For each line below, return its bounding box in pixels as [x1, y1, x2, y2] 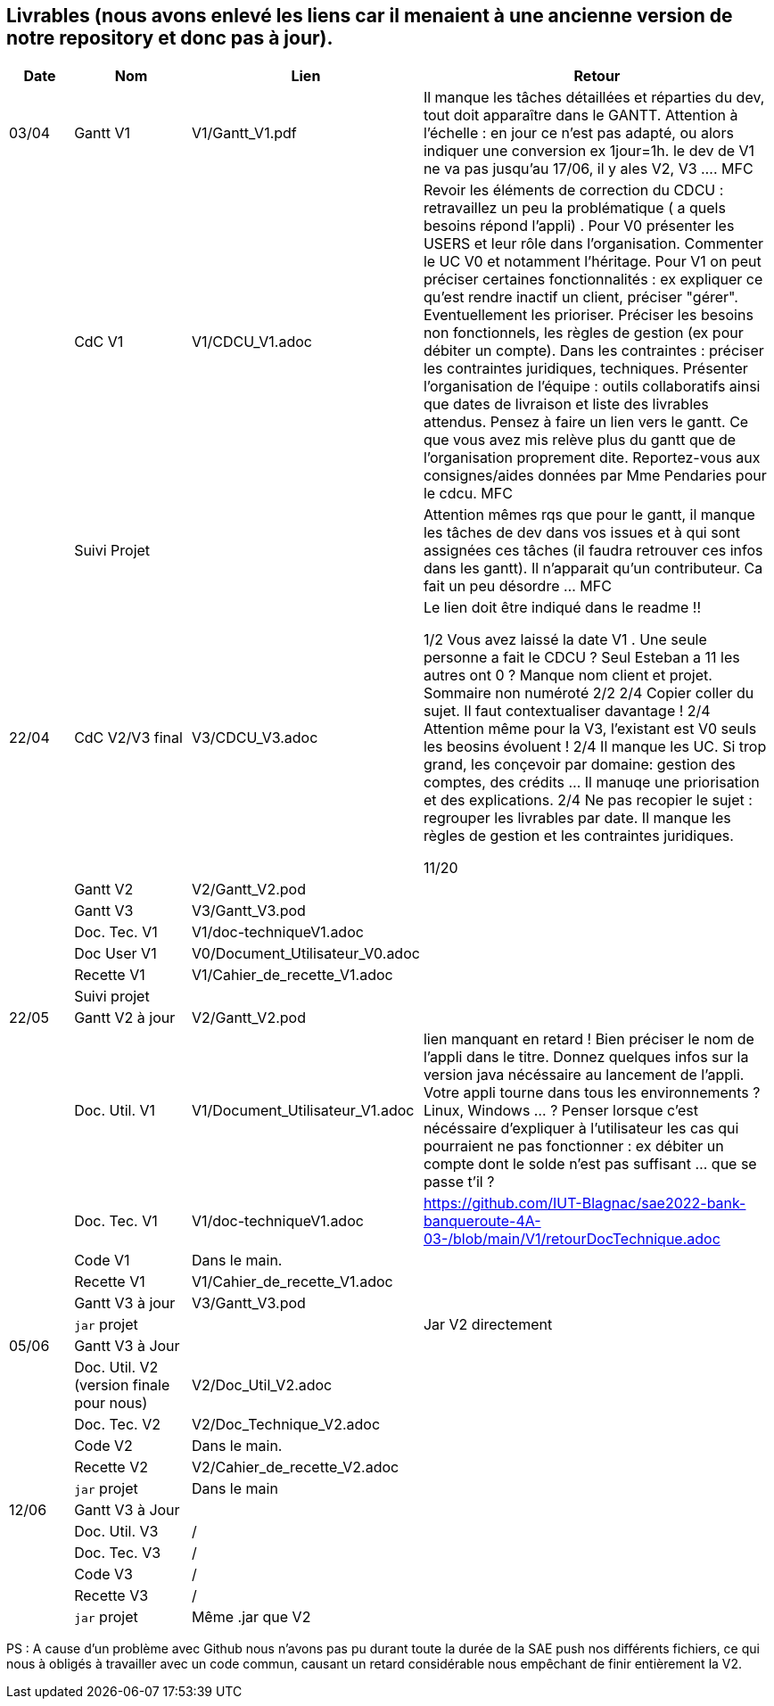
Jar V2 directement [423, 1315, 553, 1334]
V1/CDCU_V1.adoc [191, 333, 312, 351]
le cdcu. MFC [423, 484, 513, 503]
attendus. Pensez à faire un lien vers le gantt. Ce [423, 413, 749, 432]
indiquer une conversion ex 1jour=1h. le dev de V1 [423, 142, 755, 161]
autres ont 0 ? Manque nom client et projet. [423, 666, 712, 685]
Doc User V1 [74, 944, 157, 963]
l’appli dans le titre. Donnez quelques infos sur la [423, 1048, 749, 1067]
